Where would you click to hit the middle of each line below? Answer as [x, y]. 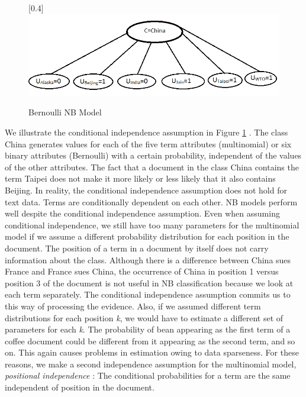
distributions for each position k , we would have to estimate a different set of [144, 317]
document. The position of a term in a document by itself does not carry [137, 248]
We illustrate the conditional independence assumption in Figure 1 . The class [146, 132]
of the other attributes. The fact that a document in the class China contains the [152, 167]
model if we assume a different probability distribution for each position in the [147, 236]
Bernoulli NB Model [65, 112]
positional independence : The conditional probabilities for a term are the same [148, 375]
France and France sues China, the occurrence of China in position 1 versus [142, 271]
